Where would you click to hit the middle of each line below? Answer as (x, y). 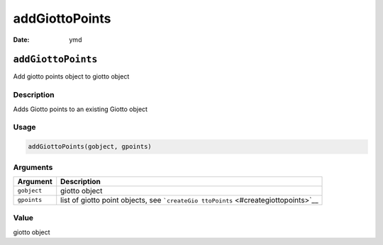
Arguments (33, 167)
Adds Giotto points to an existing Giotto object (81, 109)
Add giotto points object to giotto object (71, 76)
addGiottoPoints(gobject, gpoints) (90, 147)
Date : (21, 40)
